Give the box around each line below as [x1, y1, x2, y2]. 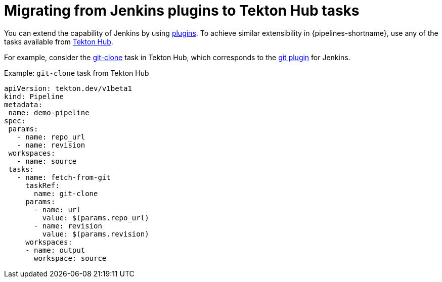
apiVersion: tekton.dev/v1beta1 [4, 84, 132, 92]
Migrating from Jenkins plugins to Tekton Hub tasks [4, 2, 360, 19]
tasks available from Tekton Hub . [4, 37, 113, 46]
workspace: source [34, 254, 107, 262]
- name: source [17, 157, 77, 165]
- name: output [25, 246, 85, 254]
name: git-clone [34, 189, 98, 198]
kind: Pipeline [4, 92, 64, 101]
